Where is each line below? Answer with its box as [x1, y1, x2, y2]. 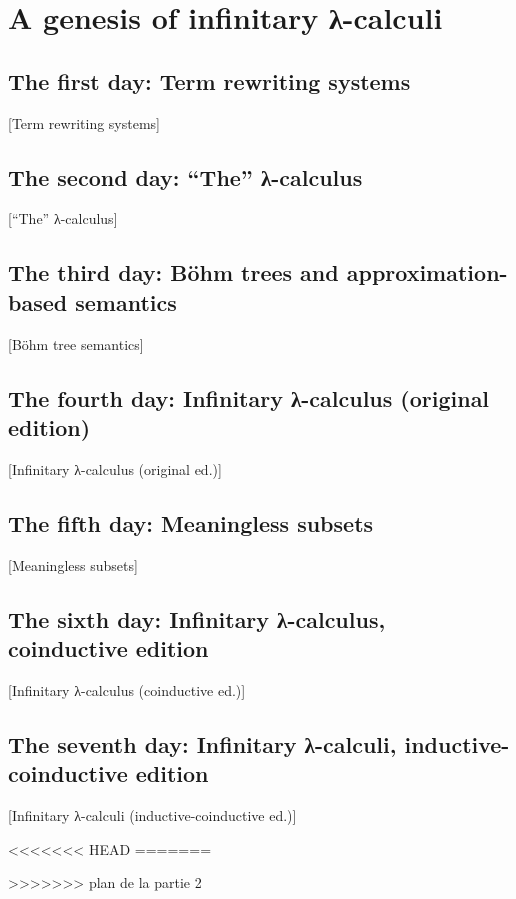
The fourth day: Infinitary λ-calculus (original [8, 382, 490, 413]
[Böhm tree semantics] [8, 333, 144, 354]
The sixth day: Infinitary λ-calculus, [8, 603, 386, 634]
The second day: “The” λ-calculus [8, 161, 363, 192]
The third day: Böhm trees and [8, 257, 339, 288]
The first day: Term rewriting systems [8, 65, 411, 96]
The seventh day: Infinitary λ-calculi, [8, 728, 397, 759]
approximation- [346, 257, 508, 288]
